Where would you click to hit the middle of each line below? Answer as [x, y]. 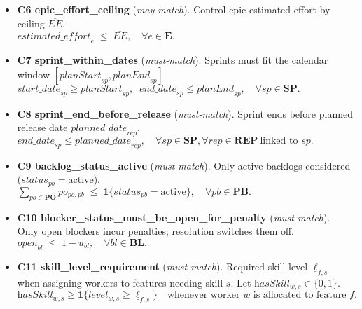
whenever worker [203, 295]
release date [42, 127]
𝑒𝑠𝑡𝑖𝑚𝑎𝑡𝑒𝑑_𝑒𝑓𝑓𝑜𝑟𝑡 [54, 37]
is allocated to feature [300, 295]
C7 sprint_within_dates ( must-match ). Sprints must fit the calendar [173, 60]
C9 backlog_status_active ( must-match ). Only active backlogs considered [184, 165]
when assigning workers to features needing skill [120, 282]
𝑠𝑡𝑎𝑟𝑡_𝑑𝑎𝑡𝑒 [39, 89]
